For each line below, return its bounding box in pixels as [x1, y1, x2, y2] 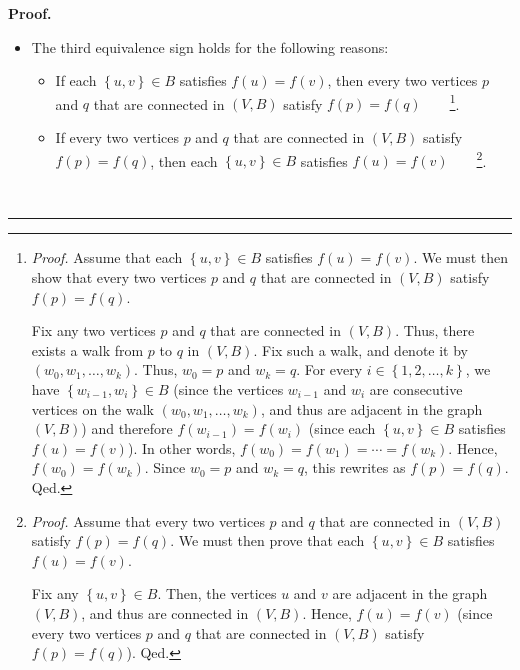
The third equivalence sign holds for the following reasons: [31, 36, 389, 57]
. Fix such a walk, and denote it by [253, 339, 469, 360]
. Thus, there [395, 320, 475, 341]
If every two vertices [55, 127, 179, 148]
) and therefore [81, 418, 173, 439]
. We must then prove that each [170, 530, 365, 551]
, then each [150, 150, 218, 171]
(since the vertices [173, 379, 284, 400]
